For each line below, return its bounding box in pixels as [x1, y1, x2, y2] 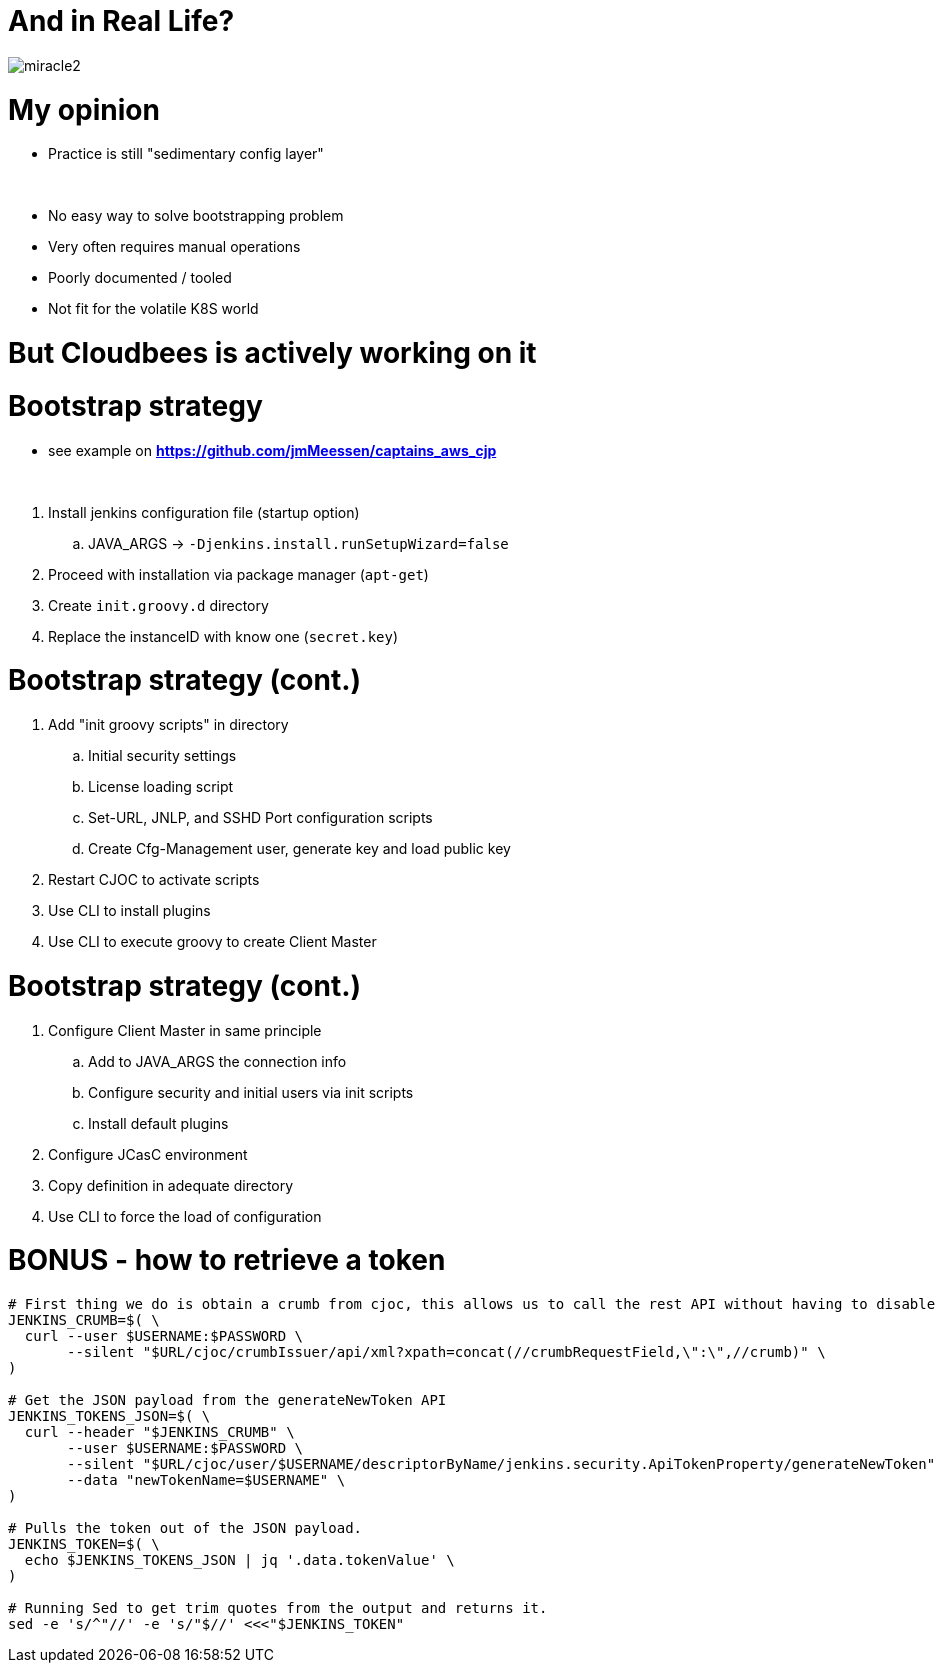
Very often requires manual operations [48, 238, 301, 256]
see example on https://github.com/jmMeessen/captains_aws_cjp [48, 441, 497, 459]
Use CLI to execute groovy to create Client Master [48, 933, 377, 950]
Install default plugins [88, 1114, 229, 1132]
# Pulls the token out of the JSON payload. [8, 1520, 363, 1536]
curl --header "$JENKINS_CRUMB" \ [24, 1424, 295, 1440]
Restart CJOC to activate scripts [48, 871, 260, 888]
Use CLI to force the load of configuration [48, 1207, 322, 1225]
